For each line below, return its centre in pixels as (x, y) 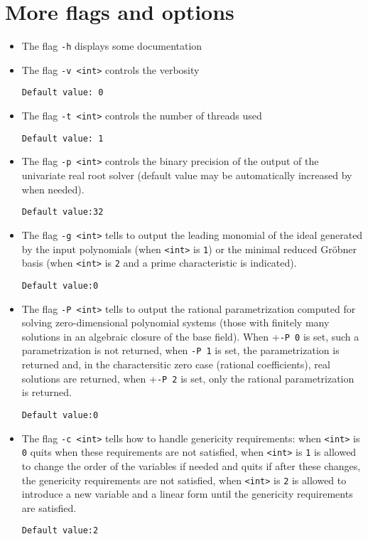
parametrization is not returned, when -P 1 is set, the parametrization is (180, 350)
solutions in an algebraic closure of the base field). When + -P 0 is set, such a (190, 336)
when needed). (53, 189)
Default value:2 (60, 531)
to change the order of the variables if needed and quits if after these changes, (191, 465)
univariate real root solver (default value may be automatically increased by (187, 175)
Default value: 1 (63, 138)
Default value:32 (63, 212)
